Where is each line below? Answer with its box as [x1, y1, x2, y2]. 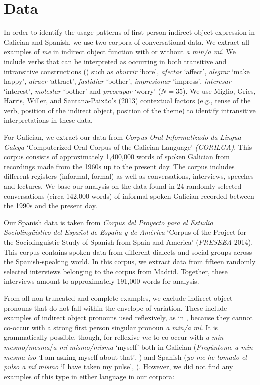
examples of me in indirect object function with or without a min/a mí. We [4, 46, 236, 57]
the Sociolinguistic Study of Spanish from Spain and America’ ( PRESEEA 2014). [4, 237, 253, 247]
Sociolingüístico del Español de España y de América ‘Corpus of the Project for [4, 227, 246, 237]
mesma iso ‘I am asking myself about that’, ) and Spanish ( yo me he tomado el [4, 351, 247, 362]
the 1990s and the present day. [4, 200, 97, 211]
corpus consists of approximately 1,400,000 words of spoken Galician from [4, 151, 230, 162]
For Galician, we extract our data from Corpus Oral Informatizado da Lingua [4, 132, 241, 142]
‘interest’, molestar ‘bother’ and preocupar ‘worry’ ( [4, 85, 161, 96]
